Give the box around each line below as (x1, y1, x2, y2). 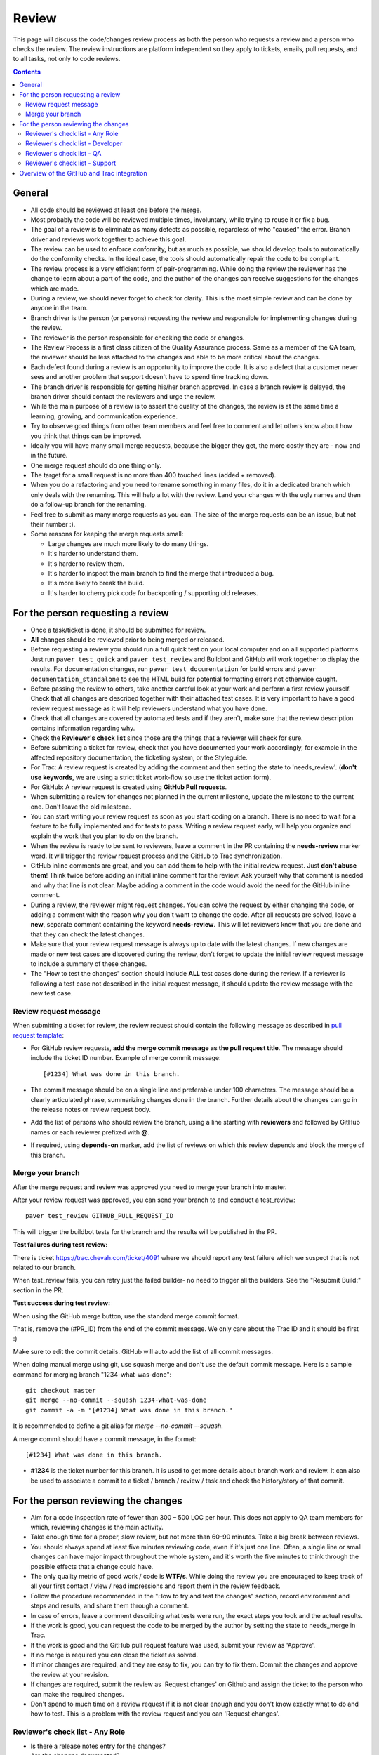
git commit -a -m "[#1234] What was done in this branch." (25, 1406, 233, 1414)
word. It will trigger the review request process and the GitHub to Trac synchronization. (30, 852, 283, 860)
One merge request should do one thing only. (30, 461, 161, 470)
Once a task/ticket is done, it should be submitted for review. (30, 625, 206, 634)
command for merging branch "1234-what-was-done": (13, 1370, 172, 1379)
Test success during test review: (13, 1299, 111, 1307)
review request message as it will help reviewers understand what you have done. (30, 704, 268, 713)
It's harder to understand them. (48, 550, 138, 558)
